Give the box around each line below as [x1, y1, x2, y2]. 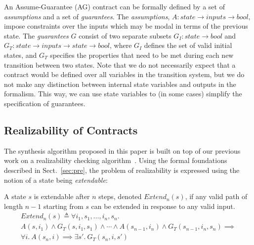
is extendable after [34, 191, 90, 202]
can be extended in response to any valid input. [91, 201, 235, 211]
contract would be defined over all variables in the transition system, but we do [4, 69, 245, 80]
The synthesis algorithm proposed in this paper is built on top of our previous [4, 145, 241, 156]
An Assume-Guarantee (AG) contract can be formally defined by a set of [4, 1, 225, 11]
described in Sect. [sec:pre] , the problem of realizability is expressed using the [4, 164, 240, 175]
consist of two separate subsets [79, 30, 171, 41]
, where [110, 40, 132, 50]
